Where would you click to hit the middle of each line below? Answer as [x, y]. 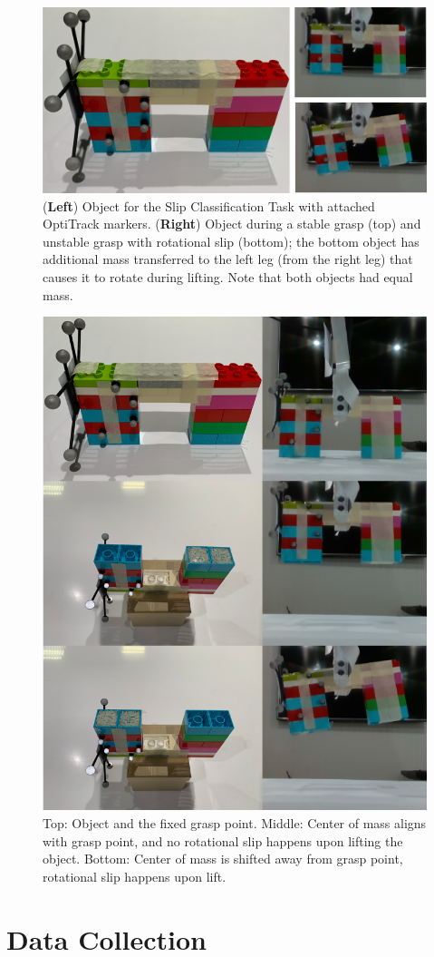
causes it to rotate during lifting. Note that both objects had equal [228, 276]
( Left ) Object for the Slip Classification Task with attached [209, 205]
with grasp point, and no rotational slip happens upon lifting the [223, 840]
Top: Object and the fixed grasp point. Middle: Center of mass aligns [235, 823]
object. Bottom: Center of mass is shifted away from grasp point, [223, 859]
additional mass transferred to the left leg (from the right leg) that [228, 259]
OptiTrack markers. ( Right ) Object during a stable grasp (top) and [232, 224]
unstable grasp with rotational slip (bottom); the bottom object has [231, 241]
